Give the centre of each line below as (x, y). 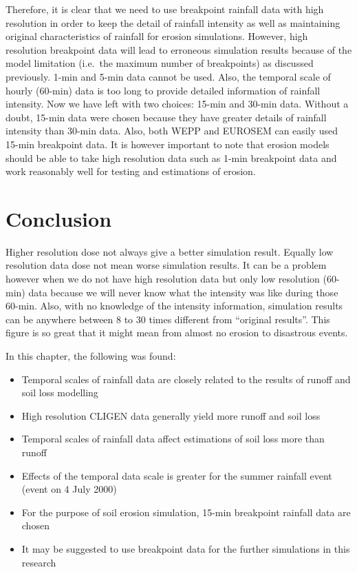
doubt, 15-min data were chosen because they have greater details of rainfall (166, 117)
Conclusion (59, 218)
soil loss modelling (60, 392)
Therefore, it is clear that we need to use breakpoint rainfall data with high (165, 9)
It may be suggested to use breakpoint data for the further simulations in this (186, 548)
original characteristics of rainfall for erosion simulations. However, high (157, 36)
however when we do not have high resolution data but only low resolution (163, 279)
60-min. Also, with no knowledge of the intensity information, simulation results (174, 306)
